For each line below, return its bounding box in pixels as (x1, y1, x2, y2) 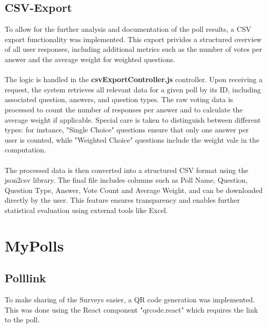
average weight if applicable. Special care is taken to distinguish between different (5, 114, 261, 125)
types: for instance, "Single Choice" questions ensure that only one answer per (5, 124, 249, 135)
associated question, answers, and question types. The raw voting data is (5, 94, 233, 105)
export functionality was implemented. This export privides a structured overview (5, 33, 262, 44)
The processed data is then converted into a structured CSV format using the (5, 164, 249, 175)
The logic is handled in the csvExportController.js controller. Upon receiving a (5, 74, 263, 85)
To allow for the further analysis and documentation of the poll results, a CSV (5, 24, 252, 34)
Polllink (5, 270, 46, 286)
